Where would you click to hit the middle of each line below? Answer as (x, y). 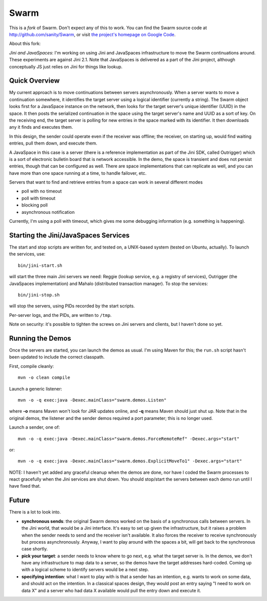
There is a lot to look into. (35, 512)
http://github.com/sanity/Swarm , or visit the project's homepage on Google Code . (92, 34)
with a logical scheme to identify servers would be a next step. (85, 570)
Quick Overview (34, 81)
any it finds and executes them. (41, 127)
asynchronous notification (48, 212)
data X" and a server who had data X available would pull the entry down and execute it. (111, 590)
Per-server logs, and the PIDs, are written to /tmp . (60, 315)
